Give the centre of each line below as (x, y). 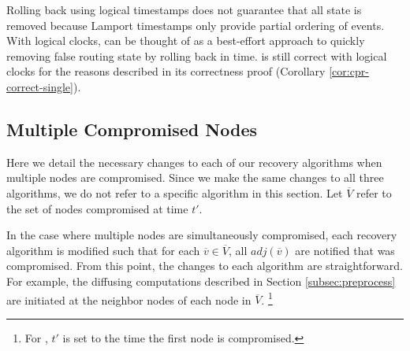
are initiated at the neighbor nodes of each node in (129, 299)
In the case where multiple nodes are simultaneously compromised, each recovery (202, 235)
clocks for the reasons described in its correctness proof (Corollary (166, 71)
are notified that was (345, 250)
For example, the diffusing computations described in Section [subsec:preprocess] (201, 281)
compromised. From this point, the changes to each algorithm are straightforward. (205, 266)
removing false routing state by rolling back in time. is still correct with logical (197, 55)
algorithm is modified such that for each (103, 250)
